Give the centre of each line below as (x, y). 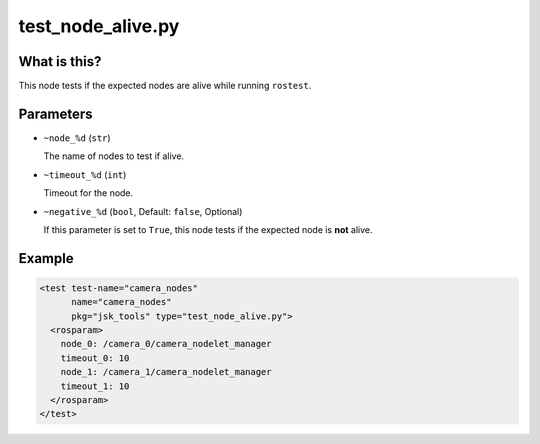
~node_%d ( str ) (77, 137)
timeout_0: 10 (95, 358)
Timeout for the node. (88, 193)
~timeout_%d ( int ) (85, 174)
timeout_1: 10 (95, 386)
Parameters (55, 113)
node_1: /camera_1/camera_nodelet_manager (166, 372)
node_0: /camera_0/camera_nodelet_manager (166, 344)
